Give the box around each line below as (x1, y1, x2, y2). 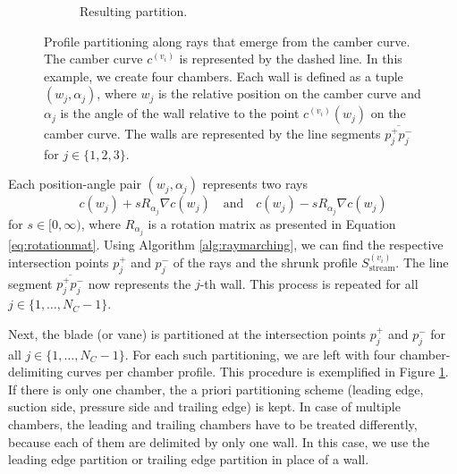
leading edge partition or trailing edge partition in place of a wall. (8, 450, 369, 469)
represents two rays (202, 174, 308, 193)
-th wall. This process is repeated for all (199, 274, 419, 292)
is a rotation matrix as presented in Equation (148, 214, 396, 233)
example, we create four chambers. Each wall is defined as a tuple (44, 66, 403, 85)
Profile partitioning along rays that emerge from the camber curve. (44, 31, 410, 50)
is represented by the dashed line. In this (179, 49, 402, 68)
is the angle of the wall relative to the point (60, 104, 300, 123)
